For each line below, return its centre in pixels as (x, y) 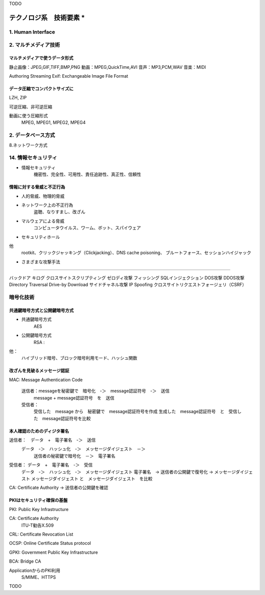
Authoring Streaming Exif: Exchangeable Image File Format (69, 76)
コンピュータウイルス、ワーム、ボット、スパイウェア (87, 228)
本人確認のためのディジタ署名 (39, 431)
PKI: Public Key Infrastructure (39, 509)
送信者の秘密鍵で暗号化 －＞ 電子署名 (74, 456)
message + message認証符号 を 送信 (74, 397)
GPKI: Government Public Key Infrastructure (53, 552)
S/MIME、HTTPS (39, 577)
